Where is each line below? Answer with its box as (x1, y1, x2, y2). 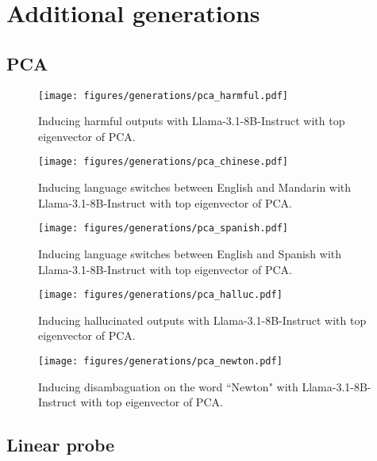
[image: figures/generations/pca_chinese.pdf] (38, 156, 288, 168)
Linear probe (6, 432, 115, 457)
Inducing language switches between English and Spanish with (38, 245, 342, 261)
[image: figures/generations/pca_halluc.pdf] (38, 289, 283, 301)
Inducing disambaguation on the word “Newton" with (38, 378, 298, 394)
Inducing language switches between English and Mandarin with (38, 179, 352, 196)
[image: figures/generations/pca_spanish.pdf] (38, 223, 288, 234)
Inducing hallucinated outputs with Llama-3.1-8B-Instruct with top (38, 311, 367, 328)
